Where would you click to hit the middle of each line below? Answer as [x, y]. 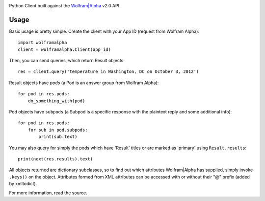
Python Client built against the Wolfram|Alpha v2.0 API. [65, 6]
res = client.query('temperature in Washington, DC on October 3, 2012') [108, 72]
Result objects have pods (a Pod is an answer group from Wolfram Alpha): [84, 83]
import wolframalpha [42, 43]
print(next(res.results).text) [55, 159]
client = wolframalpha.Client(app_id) [65, 49]
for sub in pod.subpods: [58, 130]
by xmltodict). [23, 184]
